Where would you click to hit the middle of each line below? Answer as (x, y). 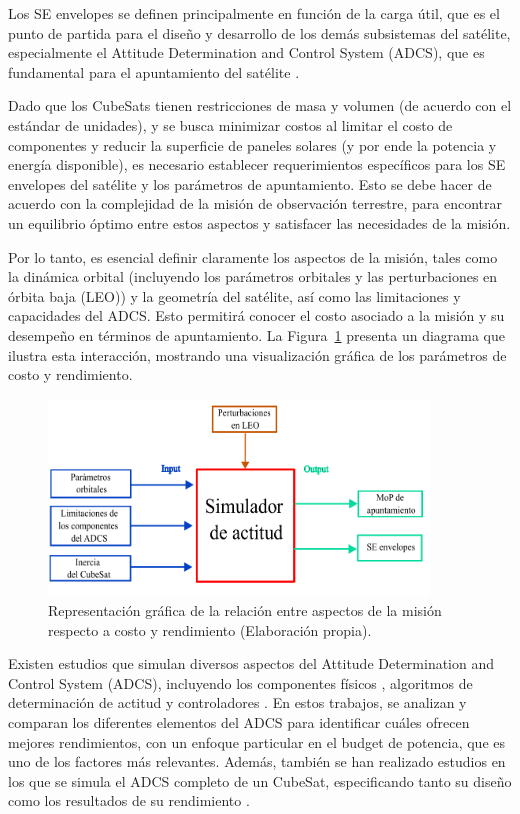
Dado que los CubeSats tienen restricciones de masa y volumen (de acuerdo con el (260, 105)
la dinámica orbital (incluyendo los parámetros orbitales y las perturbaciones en (253, 276)
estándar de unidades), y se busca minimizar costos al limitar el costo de (230, 124)
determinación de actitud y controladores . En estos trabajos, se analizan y (237, 702)
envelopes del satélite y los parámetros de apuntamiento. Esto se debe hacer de (250, 183)
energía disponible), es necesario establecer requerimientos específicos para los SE (257, 164)
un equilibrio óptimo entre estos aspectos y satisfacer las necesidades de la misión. (259, 222)
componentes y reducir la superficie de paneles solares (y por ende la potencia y (252, 144)
